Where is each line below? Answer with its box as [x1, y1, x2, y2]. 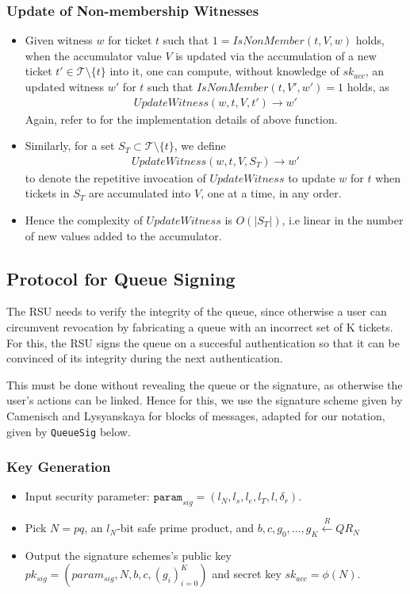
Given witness [25, 32, 93, 48]
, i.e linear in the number [282, 212, 404, 228]
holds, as [347, 79, 389, 94]
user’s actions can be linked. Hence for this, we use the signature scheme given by [6, 392, 403, 408]
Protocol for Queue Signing [6, 266, 236, 290]
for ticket [108, 32, 152, 48]
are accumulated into [88, 185, 191, 201]
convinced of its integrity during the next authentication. [6, 350, 283, 366]
